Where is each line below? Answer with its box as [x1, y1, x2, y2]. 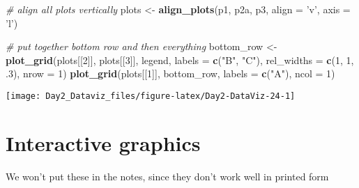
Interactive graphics [6, 128, 201, 157]
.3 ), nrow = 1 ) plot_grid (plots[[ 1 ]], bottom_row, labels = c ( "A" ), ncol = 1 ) [6, 66, 335, 81]
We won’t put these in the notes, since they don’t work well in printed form [6, 169, 329, 183]
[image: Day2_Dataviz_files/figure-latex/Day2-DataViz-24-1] [6, 91, 296, 101]
